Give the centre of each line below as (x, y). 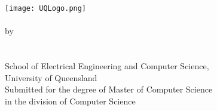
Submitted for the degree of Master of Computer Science (109, 89)
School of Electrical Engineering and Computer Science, (107, 66)
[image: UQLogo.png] (46, 8)
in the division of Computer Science (70, 101)
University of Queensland (51, 77)
